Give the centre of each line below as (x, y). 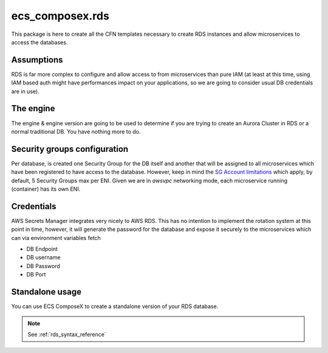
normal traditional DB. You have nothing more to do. (76, 131)
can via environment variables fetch (56, 238)
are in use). (25, 91)
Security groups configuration (70, 149)
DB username (43, 258)
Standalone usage (46, 292)
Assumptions (37, 60)
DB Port (36, 275)
